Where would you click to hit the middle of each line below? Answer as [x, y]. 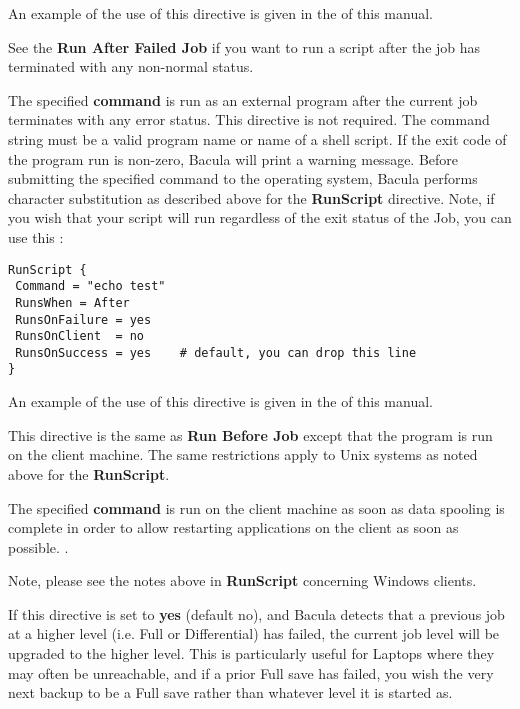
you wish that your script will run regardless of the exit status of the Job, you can [260, 217]
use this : [36, 236]
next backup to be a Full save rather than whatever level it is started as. [230, 692]
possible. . [38, 546]
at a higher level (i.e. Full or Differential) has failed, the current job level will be [254, 633]
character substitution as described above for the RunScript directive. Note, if [251, 197]
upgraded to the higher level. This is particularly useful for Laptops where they [251, 653]
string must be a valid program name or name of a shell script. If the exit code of [257, 138]
